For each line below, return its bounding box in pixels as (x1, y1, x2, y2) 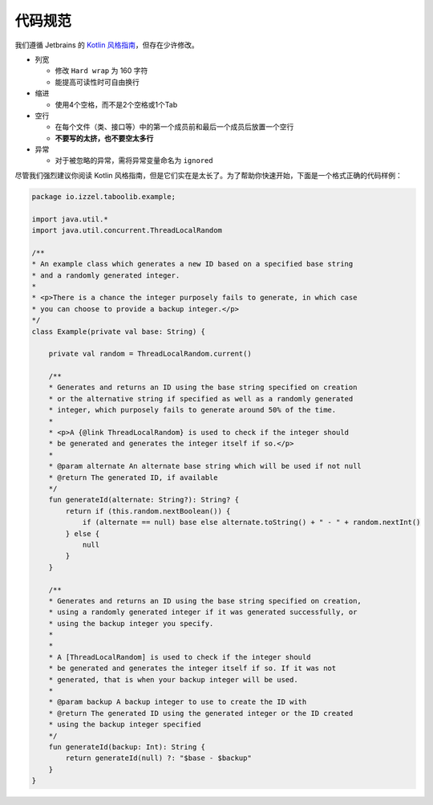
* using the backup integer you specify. (48, 619, 214, 628)
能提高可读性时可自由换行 (55, 77, 140, 87)
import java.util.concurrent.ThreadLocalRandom (31, 226, 222, 234)
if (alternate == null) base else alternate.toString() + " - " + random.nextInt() (82, 518, 421, 527)
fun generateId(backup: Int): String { (48, 742, 206, 751)
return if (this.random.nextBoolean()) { (65, 506, 231, 515)
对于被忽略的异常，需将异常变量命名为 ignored (55, 156, 213, 165)
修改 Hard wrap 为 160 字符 (55, 66, 148, 75)
